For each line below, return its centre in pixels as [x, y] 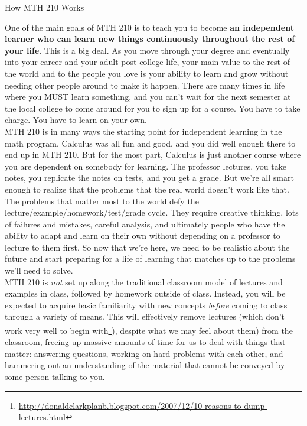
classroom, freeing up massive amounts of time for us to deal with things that [145, 342]
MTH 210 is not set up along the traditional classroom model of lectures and [144, 282]
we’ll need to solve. [39, 270]
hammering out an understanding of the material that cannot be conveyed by [145, 365]
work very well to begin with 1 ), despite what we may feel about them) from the [149, 329]
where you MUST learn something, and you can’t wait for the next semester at [148, 97]
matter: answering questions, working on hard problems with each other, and [144, 353]
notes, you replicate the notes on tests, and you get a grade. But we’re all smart [149, 178]
